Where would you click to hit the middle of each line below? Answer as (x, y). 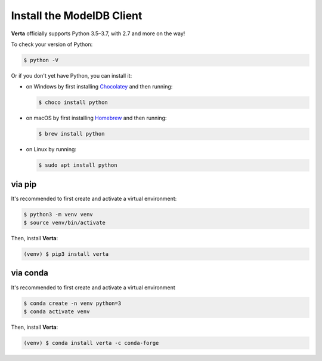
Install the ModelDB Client (77, 16)
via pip (24, 184)
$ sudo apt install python (78, 165)
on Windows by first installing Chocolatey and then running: (99, 87)
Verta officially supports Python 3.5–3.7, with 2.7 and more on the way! (98, 33)
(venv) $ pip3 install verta (66, 254)
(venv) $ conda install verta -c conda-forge (91, 343)
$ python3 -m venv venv (58, 214)
